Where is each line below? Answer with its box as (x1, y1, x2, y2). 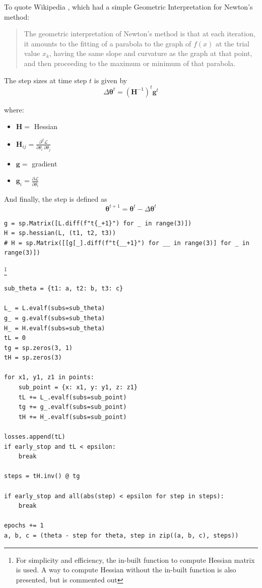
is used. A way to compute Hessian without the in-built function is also (16, 564, 236, 575)
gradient (32, 158, 57, 168)
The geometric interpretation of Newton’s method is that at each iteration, (24, 28, 255, 39)
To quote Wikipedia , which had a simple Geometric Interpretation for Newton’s (4, 2, 253, 12)
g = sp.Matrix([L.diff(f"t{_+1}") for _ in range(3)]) (4, 219, 192, 227)
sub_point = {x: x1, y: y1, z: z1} (18, 384, 138, 391)
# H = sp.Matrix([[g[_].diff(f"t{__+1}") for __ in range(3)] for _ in (4, 239, 249, 247)
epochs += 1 (4, 522, 44, 530)
